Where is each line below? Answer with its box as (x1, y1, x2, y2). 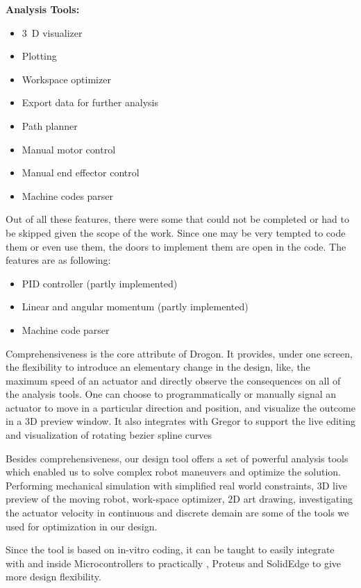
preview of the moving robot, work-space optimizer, (6, 492, 225, 506)
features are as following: (6, 253, 111, 267)
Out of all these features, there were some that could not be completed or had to (6, 212, 350, 226)
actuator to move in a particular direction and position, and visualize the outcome (6, 400, 355, 414)
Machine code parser (22, 322, 110, 337)
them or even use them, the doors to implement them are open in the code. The (6, 239, 346, 253)
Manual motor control (22, 142, 116, 156)
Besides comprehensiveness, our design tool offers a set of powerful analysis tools (6, 451, 349, 465)
